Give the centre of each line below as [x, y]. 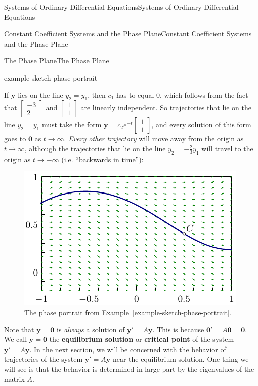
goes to [15, 139]
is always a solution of [91, 329]
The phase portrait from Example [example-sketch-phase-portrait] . [128, 312]
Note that [19, 329]
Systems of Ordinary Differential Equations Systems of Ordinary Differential [121, 7]
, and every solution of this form [201, 124]
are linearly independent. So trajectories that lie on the [166, 108]
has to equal [135, 94]
